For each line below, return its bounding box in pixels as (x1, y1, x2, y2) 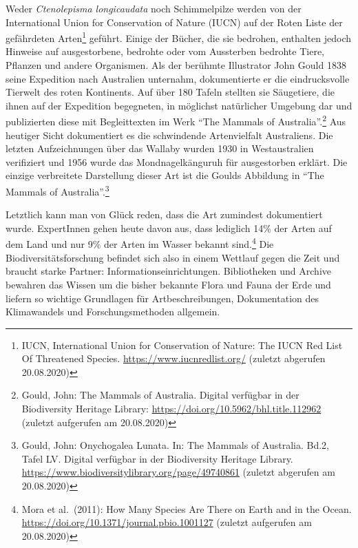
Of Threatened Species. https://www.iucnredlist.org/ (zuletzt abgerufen (21, 351, 326, 366)
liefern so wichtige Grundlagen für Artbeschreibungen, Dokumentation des (6, 291, 319, 305)
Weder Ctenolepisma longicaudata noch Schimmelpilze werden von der (6, 1, 302, 15)
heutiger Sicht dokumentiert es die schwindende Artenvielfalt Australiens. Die (6, 127, 333, 142)
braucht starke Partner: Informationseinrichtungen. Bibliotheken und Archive (6, 264, 331, 278)
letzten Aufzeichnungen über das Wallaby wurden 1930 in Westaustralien (6, 141, 314, 156)
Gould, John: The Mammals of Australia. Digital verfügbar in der (21, 388, 299, 402)
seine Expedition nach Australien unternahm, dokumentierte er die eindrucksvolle (6, 71, 350, 85)
